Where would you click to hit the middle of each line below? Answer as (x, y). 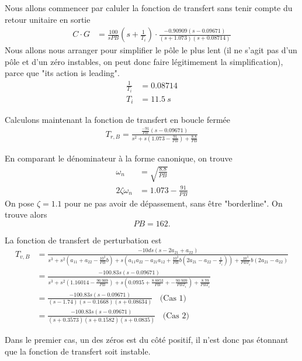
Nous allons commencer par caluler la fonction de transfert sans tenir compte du (149, 8)
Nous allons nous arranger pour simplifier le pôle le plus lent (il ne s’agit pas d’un (151, 50)
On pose (20, 203)
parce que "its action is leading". (62, 73)
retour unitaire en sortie (48, 19)
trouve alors (26, 214)
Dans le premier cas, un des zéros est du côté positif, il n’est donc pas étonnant (147, 339)
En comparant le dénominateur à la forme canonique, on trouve (119, 158)
